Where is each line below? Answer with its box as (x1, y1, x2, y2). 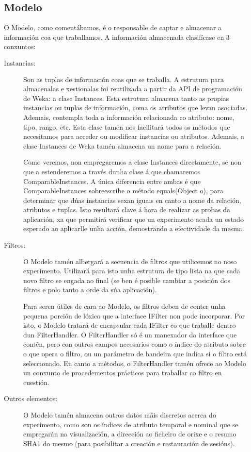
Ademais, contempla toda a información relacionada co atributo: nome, (23, 112, 235, 122)
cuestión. (23, 377, 49, 387)
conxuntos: (4, 41, 36, 51)
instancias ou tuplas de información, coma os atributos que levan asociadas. (23, 102, 248, 113)
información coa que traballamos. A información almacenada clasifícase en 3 (4, 32, 230, 42)
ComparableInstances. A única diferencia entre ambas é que (23, 176, 201, 186)
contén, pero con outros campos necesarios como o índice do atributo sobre (23, 339, 246, 349)
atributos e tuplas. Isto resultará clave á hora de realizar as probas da (23, 204, 230, 215)
